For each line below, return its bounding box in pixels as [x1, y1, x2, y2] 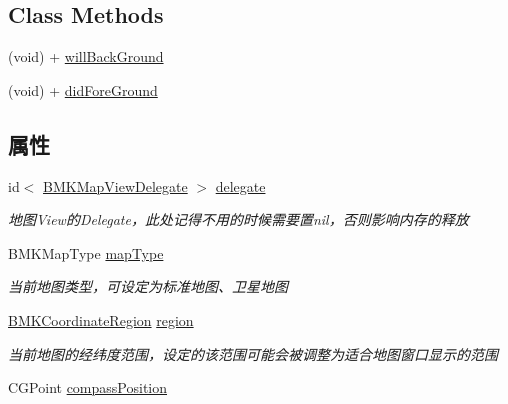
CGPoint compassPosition [8, 377, 168, 398]
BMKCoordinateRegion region [8, 309, 194, 330]
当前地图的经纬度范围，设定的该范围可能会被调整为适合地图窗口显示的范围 [8, 343, 498, 364]
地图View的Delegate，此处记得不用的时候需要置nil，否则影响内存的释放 [8, 209, 469, 230]
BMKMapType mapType [8, 242, 164, 263]
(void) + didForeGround [8, 79, 158, 100]
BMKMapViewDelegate [43, 175, 188, 196]
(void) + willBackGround [8, 46, 164, 67]
